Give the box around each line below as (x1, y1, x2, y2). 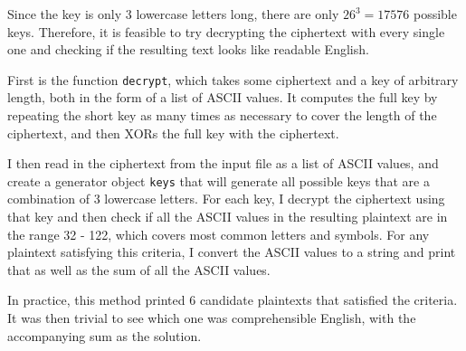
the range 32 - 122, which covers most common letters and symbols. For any (7, 224, 430, 243)
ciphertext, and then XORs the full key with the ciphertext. (7, 123, 339, 142)
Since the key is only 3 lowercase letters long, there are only (7, 5, 339, 23)
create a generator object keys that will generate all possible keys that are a (7, 171, 430, 190)
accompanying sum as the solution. (7, 326, 202, 345)
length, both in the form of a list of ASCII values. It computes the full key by (7, 88, 438, 107)
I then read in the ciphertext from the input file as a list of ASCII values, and (7, 154, 439, 173)
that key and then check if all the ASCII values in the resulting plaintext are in (7, 207, 448, 226)
